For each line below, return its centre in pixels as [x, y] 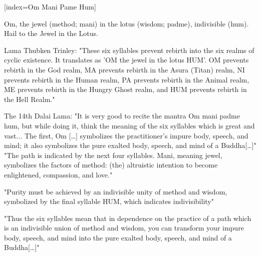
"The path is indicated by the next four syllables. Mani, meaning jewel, [113, 155]
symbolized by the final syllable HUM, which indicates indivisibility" [109, 201]
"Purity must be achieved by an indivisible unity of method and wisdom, [116, 191]
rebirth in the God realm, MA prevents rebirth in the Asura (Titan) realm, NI [124, 69]
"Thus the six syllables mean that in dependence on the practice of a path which [128, 218]
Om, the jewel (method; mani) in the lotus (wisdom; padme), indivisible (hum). [126, 23]
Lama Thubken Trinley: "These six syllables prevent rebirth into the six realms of [129, 50]
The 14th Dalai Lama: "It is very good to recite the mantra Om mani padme [122, 116]
